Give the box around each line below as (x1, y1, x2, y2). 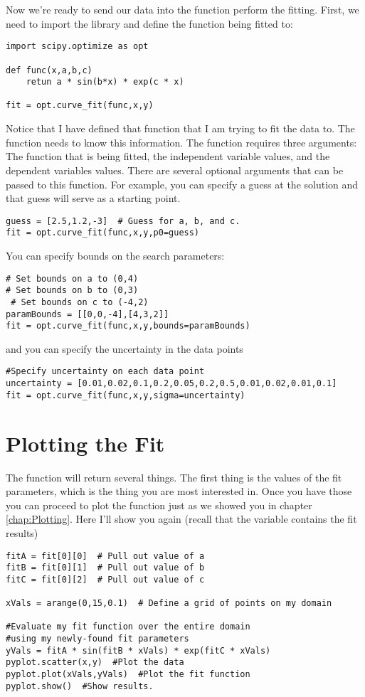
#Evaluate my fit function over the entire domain (6, 622, 250, 632)
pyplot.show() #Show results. (6, 681, 154, 691)
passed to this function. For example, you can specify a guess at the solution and (6, 176, 359, 191)
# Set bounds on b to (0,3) (6, 285, 139, 296)
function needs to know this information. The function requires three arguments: (6, 134, 357, 149)
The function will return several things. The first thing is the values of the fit (6, 469, 342, 484)
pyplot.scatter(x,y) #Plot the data (6, 657, 184, 668)
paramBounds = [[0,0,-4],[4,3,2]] (6, 309, 169, 319)
